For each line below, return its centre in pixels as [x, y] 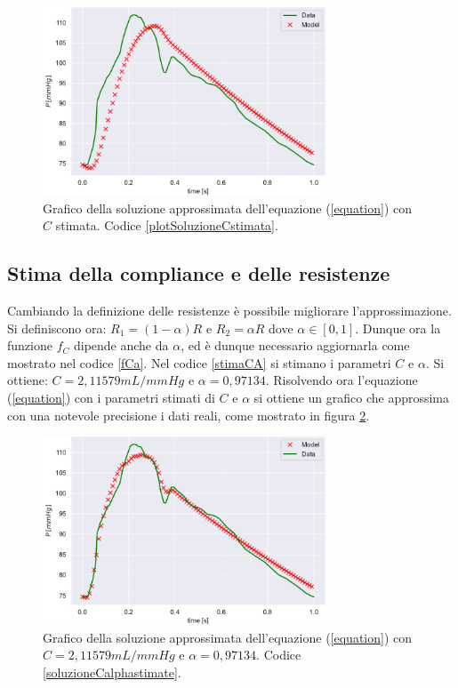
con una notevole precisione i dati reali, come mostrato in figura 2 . [189, 415]
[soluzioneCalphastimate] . [112, 672]
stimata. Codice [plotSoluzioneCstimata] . [167, 225]
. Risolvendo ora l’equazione [341, 380]
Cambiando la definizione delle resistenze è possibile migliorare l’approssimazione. [229, 310]
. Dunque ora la [398, 328]
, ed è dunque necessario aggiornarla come [295, 345]
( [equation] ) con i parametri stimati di [111, 397]
